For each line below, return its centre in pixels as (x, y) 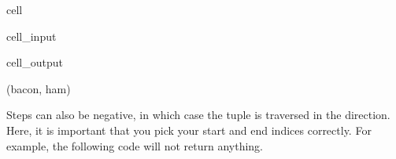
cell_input (31, 36)
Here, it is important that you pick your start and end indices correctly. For (189, 130)
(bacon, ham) (39, 88)
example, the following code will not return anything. (135, 145)
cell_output (35, 62)
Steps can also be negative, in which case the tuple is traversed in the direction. (198, 115)
